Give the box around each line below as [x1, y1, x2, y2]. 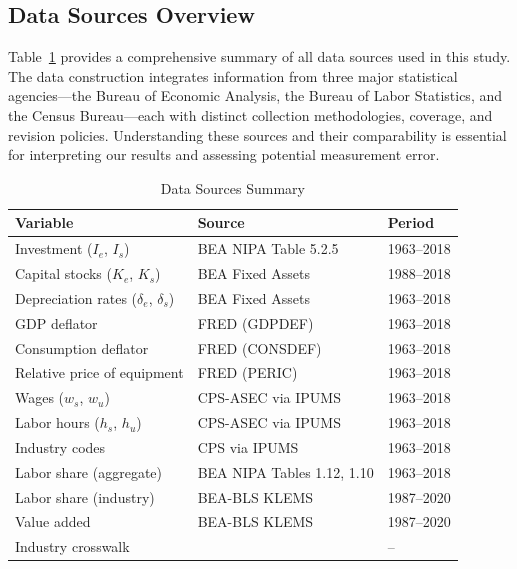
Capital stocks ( [15, 263, 112, 284]
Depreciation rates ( [15, 287, 138, 308]
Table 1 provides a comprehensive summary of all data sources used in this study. [8, 46, 511, 67]
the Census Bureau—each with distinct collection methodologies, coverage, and [8, 104, 493, 125]
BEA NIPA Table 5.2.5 [197, 238, 339, 259]
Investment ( [15, 238, 93, 259]
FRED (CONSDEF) [197, 337, 322, 358]
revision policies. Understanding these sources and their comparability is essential [8, 124, 507, 145]
